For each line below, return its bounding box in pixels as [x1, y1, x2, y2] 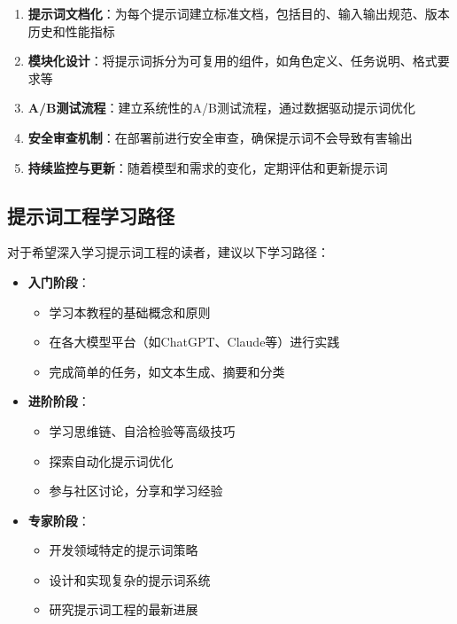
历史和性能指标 [27, 21, 115, 40]
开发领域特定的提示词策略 [49, 541, 198, 559]
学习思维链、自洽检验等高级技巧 [49, 421, 236, 440]
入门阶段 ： [27, 272, 90, 291]
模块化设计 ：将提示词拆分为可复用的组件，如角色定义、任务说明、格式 [27, 51, 438, 70]
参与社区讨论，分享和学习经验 [49, 481, 223, 500]
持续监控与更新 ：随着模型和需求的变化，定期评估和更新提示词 [27, 158, 388, 176]
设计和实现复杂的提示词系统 [49, 570, 211, 589]
